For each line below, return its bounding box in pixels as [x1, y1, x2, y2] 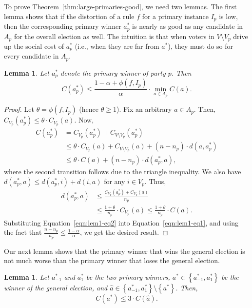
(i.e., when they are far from [75, 41, 159, 51]
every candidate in [4, 51, 59, 61]
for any [104, 176, 125, 186]
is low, [219, 11, 238, 21]
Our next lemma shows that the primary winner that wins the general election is [4, 246, 245, 256]
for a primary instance [142, 11, 209, 21]
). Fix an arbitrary [116, 104, 172, 114]
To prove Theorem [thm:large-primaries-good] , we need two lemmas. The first [4, 1, 237, 11]
